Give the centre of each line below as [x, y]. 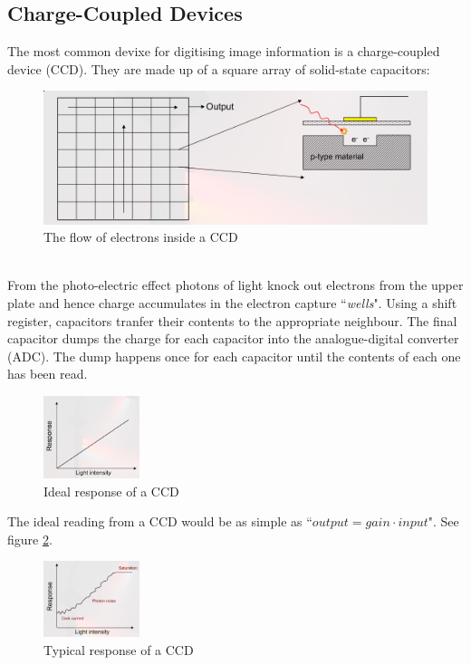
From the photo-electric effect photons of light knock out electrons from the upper [235, 285]
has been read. [48, 374]
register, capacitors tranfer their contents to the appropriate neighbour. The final [232, 320]
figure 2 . [30, 539]
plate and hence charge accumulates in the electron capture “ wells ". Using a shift [232, 303]
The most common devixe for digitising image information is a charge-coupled [224, 51]
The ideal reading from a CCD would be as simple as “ [160, 521]
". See [443, 521]
